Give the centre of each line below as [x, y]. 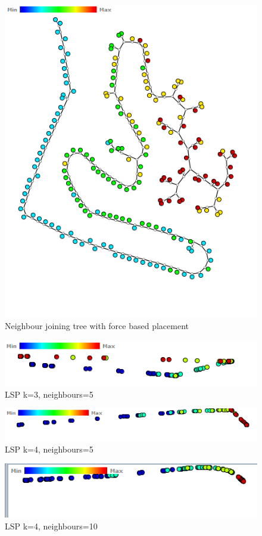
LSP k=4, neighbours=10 [51, 526]
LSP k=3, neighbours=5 [49, 394]
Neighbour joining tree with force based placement [97, 325]
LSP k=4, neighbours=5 [49, 449]
